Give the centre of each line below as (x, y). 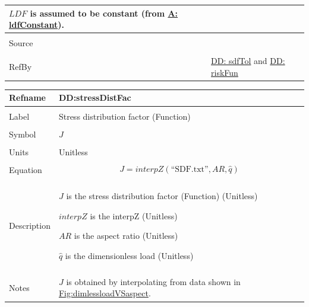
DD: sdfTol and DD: (248, 61)
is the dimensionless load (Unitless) (129, 255)
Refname (27, 97)
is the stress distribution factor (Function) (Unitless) (162, 195)
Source (21, 43)
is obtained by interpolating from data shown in (153, 281)
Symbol (23, 134)
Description (30, 226)
